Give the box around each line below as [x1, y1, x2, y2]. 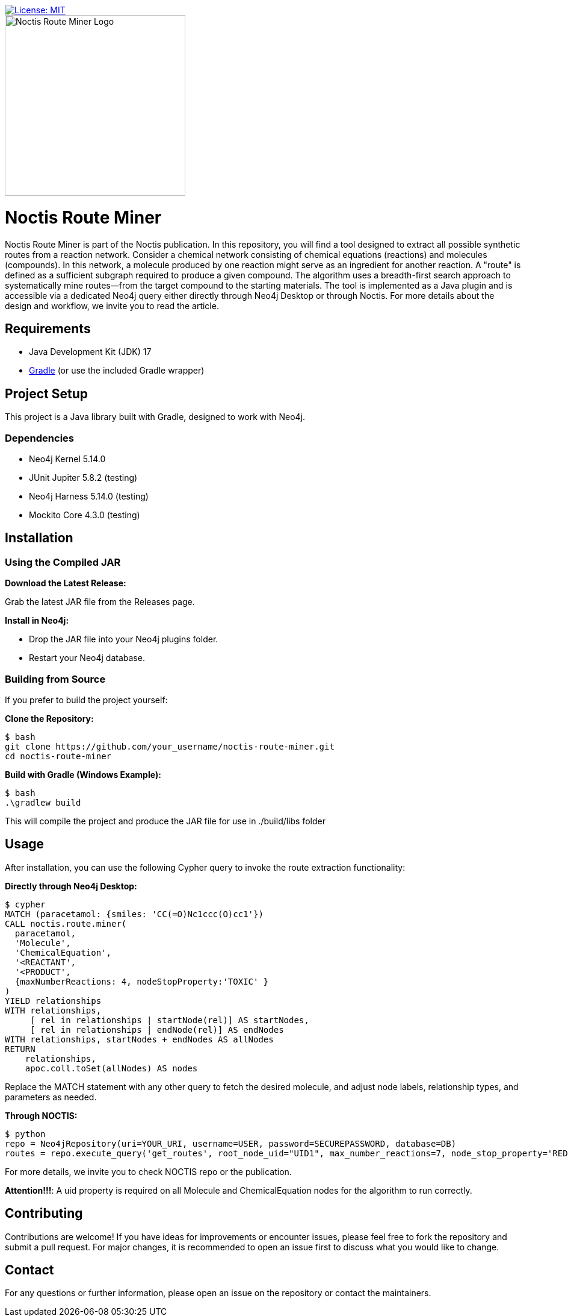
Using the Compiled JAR [5, 556, 121, 568]
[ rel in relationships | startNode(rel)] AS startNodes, [30, 1015, 309, 1025]
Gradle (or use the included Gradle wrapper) [29, 365, 205, 376]
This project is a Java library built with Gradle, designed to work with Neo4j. [5, 412, 306, 422]
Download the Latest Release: [5, 578, 126, 589]
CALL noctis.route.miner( [5, 918, 127, 929]
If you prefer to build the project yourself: [5, 694, 168, 705]
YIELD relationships [5, 995, 102, 1006]
